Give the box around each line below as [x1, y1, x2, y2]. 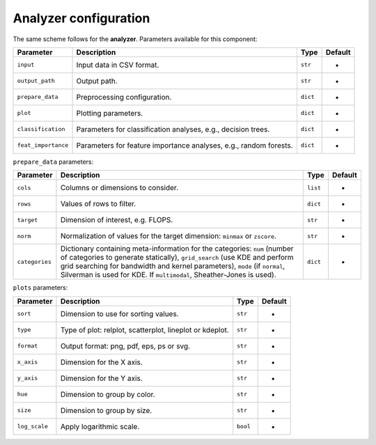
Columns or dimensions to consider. [60, 183, 179, 193]
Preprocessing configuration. [76, 92, 172, 102]
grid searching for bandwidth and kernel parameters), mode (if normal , [60, 261, 285, 271]
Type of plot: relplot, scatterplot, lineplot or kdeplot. [60, 325, 229, 334]
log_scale [17, 423, 49, 430]
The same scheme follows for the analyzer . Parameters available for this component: [13, 35, 258, 43]
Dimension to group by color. [60, 389, 156, 399]
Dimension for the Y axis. [60, 373, 143, 383]
